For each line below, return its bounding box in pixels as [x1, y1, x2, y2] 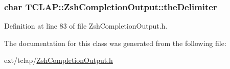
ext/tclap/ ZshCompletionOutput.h [4, 55, 113, 65]
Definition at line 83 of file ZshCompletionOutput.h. [4, 20, 168, 31]
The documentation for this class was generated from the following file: [4, 37, 226, 48]
